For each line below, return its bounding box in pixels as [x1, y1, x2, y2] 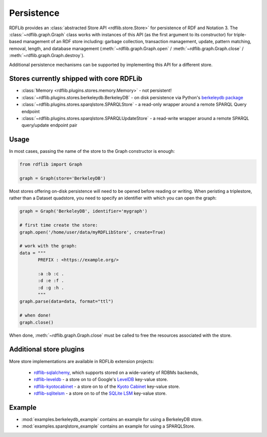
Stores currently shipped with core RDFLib [9, 74, 143, 83]
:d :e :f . [38, 278, 64, 284]
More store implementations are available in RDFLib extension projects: [9, 358, 154, 364]
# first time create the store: [19, 222, 98, 228]
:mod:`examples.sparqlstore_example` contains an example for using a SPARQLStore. [21, 423, 195, 429]
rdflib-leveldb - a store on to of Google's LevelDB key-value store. [34, 376, 168, 382]
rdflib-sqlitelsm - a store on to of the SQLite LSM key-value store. [34, 390, 167, 396]
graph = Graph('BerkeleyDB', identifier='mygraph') [19, 208, 148, 214]
